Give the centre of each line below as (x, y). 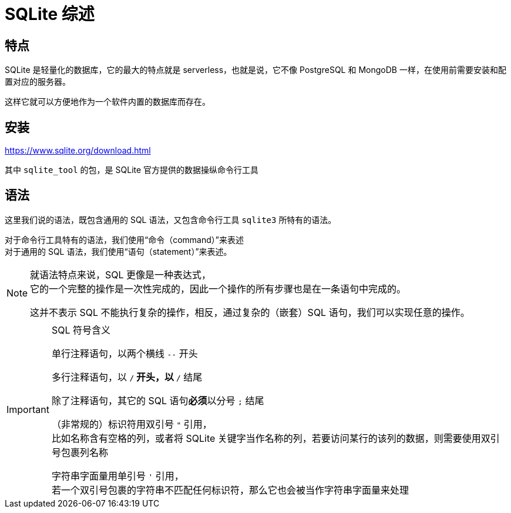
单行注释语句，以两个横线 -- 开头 (125, 353)
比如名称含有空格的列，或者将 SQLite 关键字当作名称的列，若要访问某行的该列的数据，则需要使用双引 (275, 438)
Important (28, 409)
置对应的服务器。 (38, 82)
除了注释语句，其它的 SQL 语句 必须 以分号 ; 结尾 (158, 400)
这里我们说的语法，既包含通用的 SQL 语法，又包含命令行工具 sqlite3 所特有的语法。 (171, 219)
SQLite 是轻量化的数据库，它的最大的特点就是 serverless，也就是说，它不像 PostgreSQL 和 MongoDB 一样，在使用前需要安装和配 (255, 70)
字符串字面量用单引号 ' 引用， (117, 476)
